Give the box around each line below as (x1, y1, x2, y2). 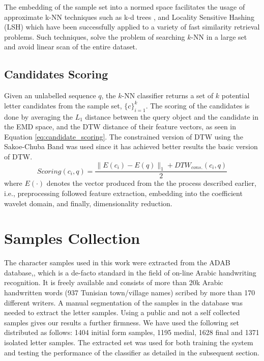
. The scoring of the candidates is (145, 100, 250, 110)
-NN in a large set (191, 31, 247, 42)
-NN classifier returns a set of (122, 90, 214, 101)
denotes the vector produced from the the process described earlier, (46, 178, 256, 188)
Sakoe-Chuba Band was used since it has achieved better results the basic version (4, 141, 258, 152)
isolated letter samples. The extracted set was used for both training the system (4, 337, 253, 348)
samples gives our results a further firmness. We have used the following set (4, 317, 240, 327)
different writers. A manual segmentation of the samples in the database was (4, 297, 243, 308)
